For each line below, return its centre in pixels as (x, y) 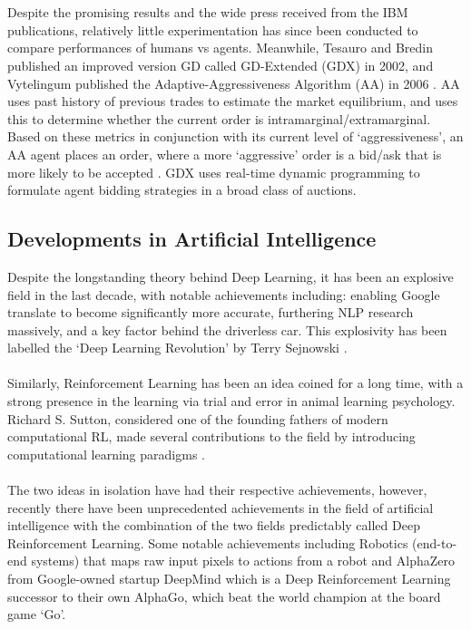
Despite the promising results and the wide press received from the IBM (208, 12)
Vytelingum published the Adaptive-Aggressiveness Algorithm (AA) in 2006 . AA (234, 83)
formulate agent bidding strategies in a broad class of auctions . (182, 190)
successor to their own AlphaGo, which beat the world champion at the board (224, 596)
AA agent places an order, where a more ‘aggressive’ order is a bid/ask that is (225, 154)
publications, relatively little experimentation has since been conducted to (213, 29)
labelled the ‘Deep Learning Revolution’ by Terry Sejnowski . (177, 348)
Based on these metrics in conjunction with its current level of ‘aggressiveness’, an (235, 136)
